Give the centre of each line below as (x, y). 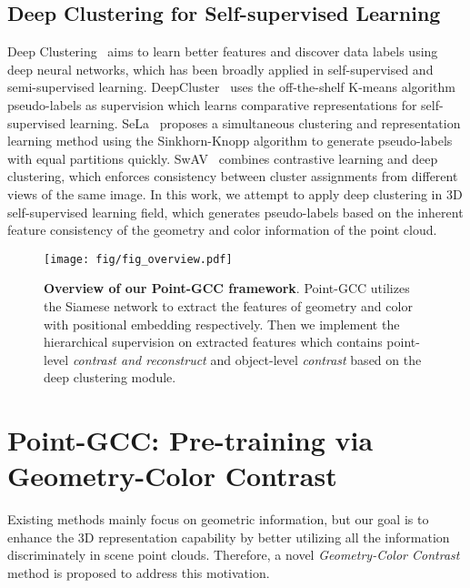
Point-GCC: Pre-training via (190, 440)
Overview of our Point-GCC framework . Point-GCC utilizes (227, 288)
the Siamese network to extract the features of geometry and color (228, 305)
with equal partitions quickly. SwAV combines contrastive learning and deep (223, 158)
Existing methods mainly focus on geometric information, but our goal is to (218, 519)
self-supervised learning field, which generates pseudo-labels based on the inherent (235, 212)
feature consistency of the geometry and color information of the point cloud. (222, 230)
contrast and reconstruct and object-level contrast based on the (247, 359)
